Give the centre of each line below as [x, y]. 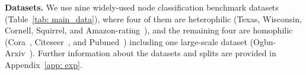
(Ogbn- [263, 41]
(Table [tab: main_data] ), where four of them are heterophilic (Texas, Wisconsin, [153, 18]
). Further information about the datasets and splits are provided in [153, 53]
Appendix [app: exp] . [44, 64]
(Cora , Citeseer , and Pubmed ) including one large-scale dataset [126, 41]
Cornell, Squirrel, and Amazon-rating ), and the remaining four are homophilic [149, 30]
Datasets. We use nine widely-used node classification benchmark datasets [142, 7]
